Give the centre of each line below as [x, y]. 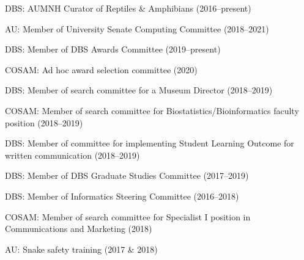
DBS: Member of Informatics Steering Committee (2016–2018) [122, 196]
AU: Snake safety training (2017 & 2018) [81, 249]
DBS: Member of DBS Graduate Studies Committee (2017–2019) [127, 175]
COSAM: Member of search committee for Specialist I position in [128, 216]
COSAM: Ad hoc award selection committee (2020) [101, 69]
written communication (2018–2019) [72, 155]
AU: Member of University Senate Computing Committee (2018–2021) [137, 28]
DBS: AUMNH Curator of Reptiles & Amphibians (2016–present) [128, 8]
